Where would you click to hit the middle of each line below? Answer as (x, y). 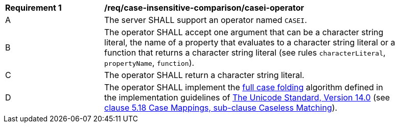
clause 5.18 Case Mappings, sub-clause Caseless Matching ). (221, 108)
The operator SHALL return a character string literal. (204, 75)
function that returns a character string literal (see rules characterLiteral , (245, 53)
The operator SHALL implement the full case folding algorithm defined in (244, 87)
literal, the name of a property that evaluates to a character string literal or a (250, 42)
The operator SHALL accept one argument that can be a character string (244, 32)
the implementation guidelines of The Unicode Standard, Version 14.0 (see (247, 97)
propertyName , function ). (149, 63)
